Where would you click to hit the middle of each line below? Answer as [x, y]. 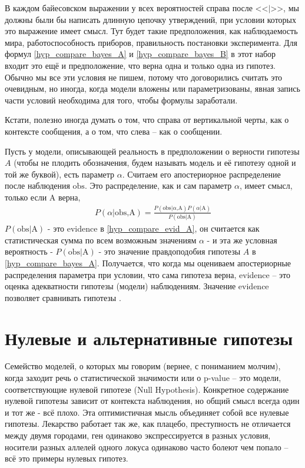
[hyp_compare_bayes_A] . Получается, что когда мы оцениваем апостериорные [148, 263]
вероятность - [29, 251]
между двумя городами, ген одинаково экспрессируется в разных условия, [138, 435]
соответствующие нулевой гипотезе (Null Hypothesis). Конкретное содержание [147, 389]
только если [26, 197]
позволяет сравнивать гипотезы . [63, 297]
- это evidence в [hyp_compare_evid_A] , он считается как [153, 228]
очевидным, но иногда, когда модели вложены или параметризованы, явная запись [152, 88]
